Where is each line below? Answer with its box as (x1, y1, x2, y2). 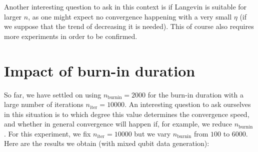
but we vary (134, 128, 171, 138)
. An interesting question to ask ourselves (124, 99, 251, 109)
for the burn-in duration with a (147, 89, 243, 99)
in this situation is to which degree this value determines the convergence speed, (4, 108, 249, 119)
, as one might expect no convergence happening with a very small (28, 11, 232, 21)
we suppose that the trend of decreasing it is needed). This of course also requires (4, 21, 254, 31)
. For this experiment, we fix (4, 128, 91, 138)
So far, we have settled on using (4, 89, 101, 99)
